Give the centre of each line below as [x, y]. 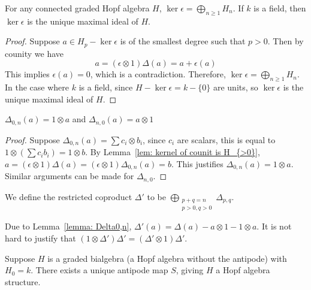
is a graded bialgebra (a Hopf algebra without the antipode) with [167, 258]
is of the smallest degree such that [183, 41]
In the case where [37, 87]
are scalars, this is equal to [226, 139]
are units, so [235, 87]
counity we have [34, 53]
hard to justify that [40, 238]
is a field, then [280, 8]
